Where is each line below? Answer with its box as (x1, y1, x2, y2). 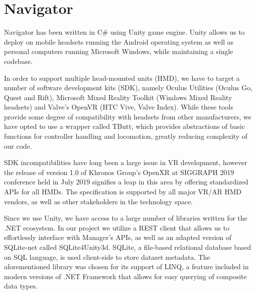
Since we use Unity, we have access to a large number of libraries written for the (4, 213, 248, 223)
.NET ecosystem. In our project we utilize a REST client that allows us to (4, 222, 230, 233)
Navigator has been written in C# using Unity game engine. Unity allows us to (4, 27, 245, 37)
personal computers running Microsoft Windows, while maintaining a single (4, 46, 233, 57)
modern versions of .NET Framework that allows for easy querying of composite (4, 271, 247, 281)
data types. (4, 281, 38, 291)
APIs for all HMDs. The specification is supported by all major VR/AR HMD (4, 186, 242, 197)
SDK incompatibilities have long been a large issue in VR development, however (4, 157, 248, 168)
